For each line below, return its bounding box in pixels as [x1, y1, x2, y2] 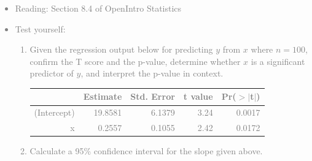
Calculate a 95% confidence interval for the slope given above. [29, 144, 263, 157]
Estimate [83, 90, 122, 103]
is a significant [251, 54, 305, 67]
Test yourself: [15, 22, 66, 35]
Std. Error [130, 90, 175, 103]
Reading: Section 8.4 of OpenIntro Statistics [15, 2, 182, 14]
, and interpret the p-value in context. [80, 67, 224, 80]
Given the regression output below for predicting [29, 43, 213, 56]
